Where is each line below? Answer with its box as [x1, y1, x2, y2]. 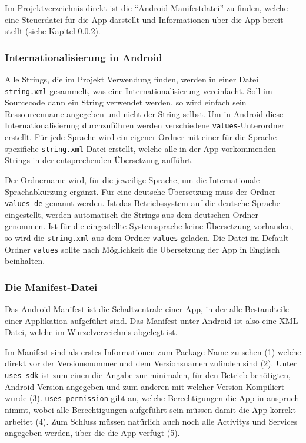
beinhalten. [5, 254, 45, 267]
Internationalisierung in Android [5, 49, 162, 64]
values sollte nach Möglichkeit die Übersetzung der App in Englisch [33, 243, 280, 255]
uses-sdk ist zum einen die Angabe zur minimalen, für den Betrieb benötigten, [5, 369, 291, 381]
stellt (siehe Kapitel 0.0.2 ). [5, 25, 101, 37]
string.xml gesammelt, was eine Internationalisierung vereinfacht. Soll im [5, 84, 272, 97]
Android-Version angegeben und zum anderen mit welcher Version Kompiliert [5, 380, 285, 392]
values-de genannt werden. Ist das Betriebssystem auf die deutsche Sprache [5, 197, 281, 209]
